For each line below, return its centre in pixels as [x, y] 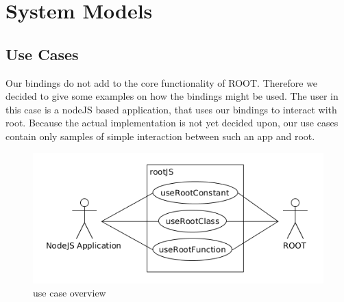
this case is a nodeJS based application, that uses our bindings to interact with [171, 109]
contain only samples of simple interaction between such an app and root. [160, 136]
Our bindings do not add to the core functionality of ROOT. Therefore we [162, 82]
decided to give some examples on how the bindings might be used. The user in [172, 96]
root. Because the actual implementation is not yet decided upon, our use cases [172, 123]
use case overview [70, 293]
